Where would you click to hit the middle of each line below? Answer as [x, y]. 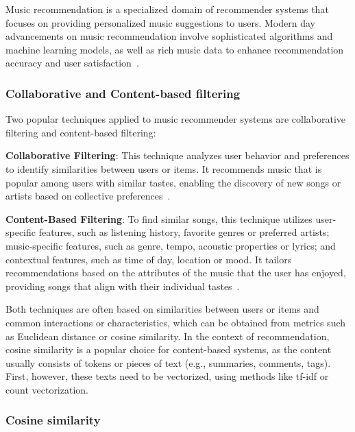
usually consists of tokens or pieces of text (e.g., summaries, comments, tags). [168, 362]
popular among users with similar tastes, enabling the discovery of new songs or [173, 182]
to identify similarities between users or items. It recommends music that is [164, 168]
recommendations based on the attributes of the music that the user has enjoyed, [176, 273]
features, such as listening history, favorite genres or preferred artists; [184, 232]
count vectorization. [47, 389]
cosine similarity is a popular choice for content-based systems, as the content [169, 349]
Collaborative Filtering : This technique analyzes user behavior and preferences [177, 155]
